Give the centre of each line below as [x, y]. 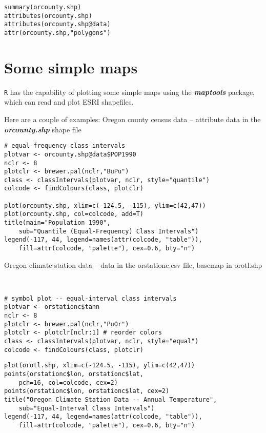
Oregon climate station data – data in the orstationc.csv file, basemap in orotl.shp [133, 264]
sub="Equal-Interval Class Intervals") [87, 408]
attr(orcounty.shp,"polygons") [57, 33]
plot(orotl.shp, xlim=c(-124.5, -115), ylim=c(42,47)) [100, 366]
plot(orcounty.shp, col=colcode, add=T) [74, 214]
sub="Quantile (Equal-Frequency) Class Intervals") [109, 231]
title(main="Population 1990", [57, 223]
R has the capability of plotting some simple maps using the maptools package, [130, 92]
